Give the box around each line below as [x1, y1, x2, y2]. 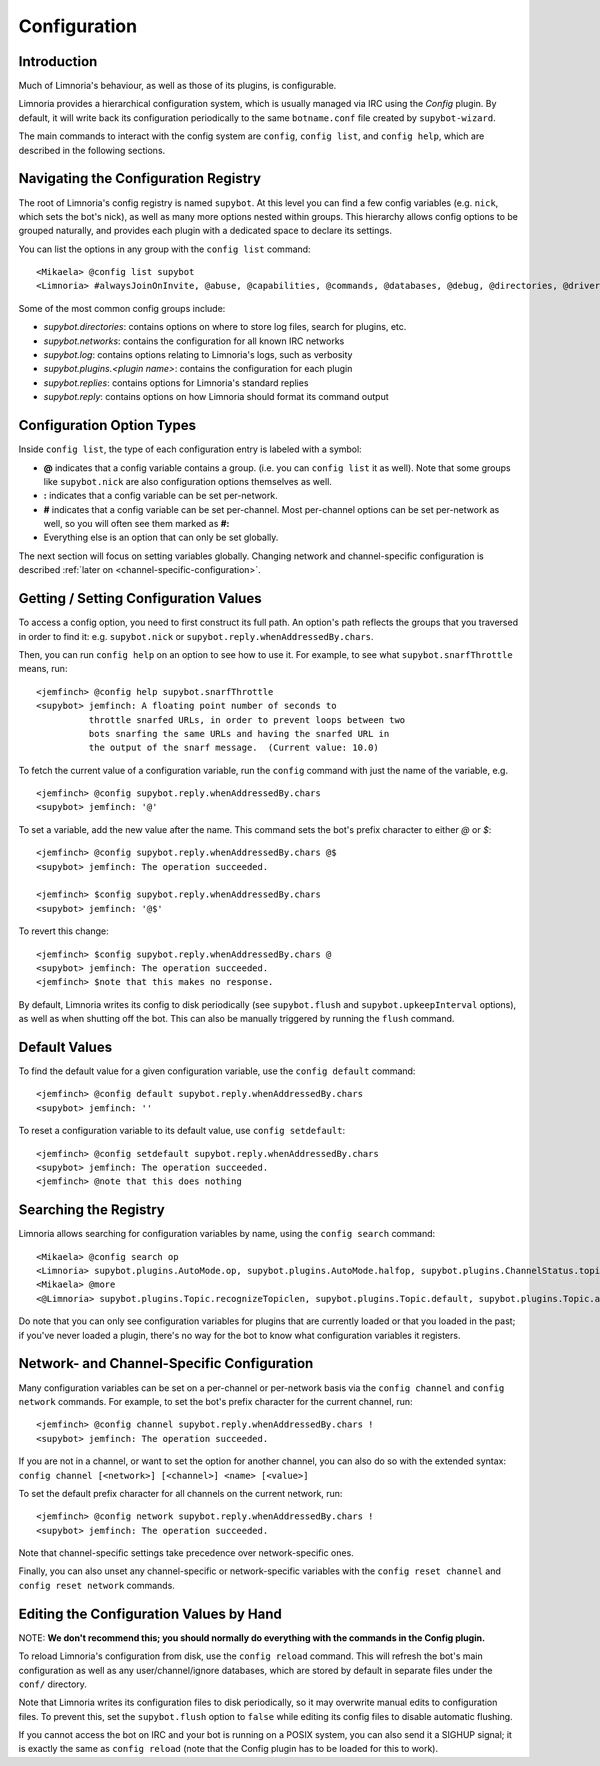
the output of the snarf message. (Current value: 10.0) [88, 742, 379, 754]
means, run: [18, 663, 68, 675]
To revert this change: [18, 925, 109, 937]
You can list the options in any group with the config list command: [18, 243, 311, 255]
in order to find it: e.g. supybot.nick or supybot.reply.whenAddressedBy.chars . [18, 630, 374, 642]
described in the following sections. [18, 144, 166, 156]
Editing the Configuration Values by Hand [18, 1605, 282, 1622]
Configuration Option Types [18, 417, 197, 434]
